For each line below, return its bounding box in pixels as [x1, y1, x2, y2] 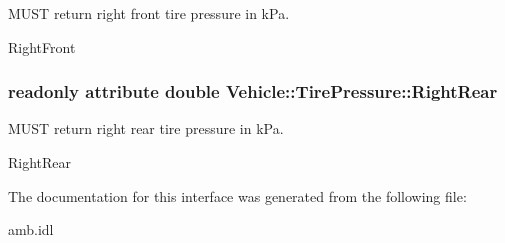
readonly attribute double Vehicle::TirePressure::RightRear [8, 79, 498, 104]
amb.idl [8, 219, 54, 240]
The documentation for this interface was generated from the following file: [8, 185, 467, 206]
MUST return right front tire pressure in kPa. [8, 3, 290, 23]
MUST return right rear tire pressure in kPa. [8, 118, 284, 139]
